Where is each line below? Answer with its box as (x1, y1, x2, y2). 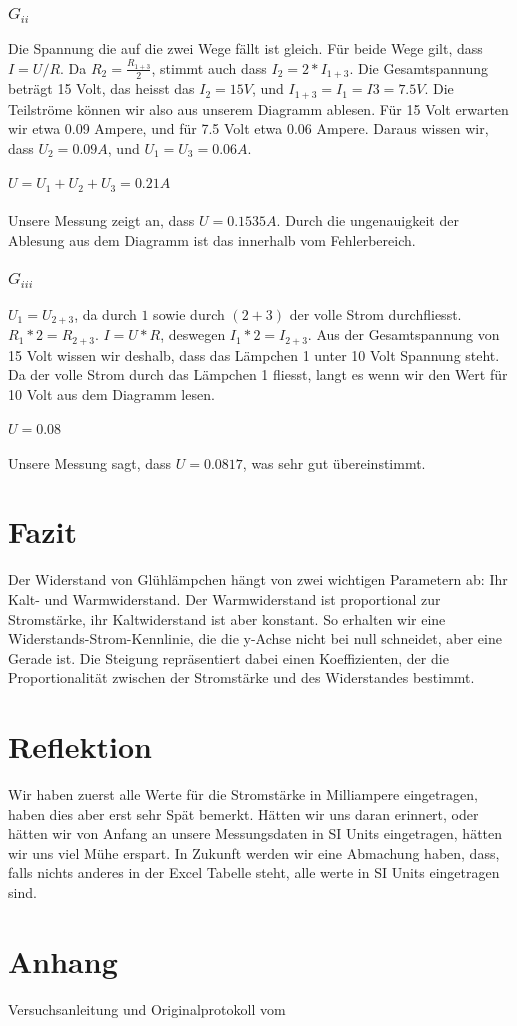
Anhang (8, 940, 118, 981)
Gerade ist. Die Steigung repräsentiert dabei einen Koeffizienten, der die (8, 647, 449, 668)
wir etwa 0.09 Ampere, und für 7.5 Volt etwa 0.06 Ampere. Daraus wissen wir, (8, 118, 489, 139)
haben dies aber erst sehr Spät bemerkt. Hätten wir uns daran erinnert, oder (8, 803, 479, 824)
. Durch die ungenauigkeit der (276, 210, 459, 231)
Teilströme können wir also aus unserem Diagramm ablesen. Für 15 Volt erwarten (8, 98, 509, 119)
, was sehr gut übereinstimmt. (242, 452, 426, 473)
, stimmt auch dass (151, 57, 267, 78)
